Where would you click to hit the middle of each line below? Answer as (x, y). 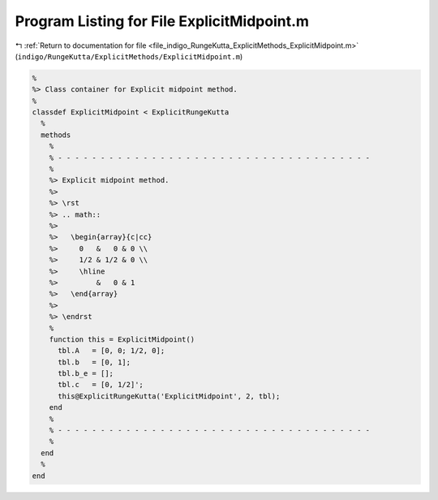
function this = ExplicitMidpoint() (122, 339)
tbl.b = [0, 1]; (94, 362)
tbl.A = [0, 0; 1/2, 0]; (112, 351)
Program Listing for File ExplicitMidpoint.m (162, 21)
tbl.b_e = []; (86, 374)
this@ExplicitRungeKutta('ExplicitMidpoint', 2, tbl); (169, 396)
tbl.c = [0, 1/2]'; (101, 385)
